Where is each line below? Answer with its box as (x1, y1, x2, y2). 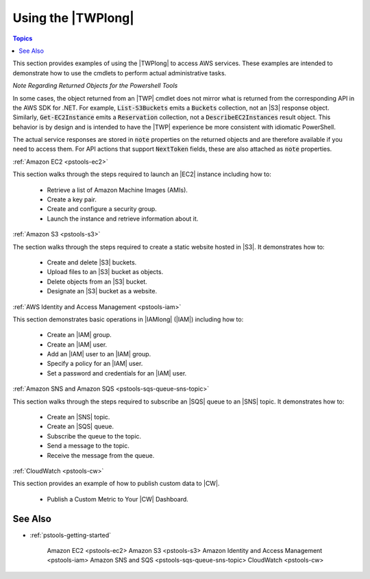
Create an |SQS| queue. (47, 422, 114, 431)
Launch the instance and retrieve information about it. (47, 214, 199, 223)
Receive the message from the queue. (47, 451, 155, 459)
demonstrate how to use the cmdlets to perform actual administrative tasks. (12, 69, 227, 77)
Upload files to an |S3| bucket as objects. (47, 268, 164, 276)
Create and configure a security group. (47, 205, 157, 213)
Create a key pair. (47, 195, 97, 204)
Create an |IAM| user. (47, 340, 108, 349)
